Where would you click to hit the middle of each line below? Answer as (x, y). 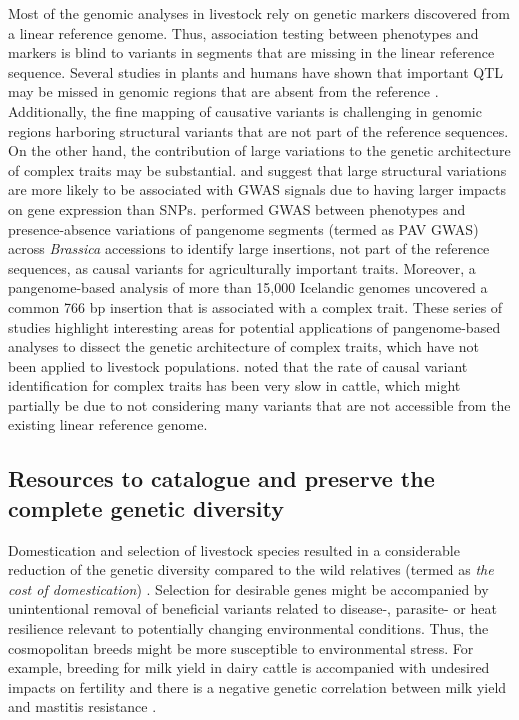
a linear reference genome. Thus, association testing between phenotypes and (243, 32)
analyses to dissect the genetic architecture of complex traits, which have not (244, 346)
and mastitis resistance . (82, 706)
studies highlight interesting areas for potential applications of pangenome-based (254, 326)
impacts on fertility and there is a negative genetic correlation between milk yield (257, 686)
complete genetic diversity (146, 507)
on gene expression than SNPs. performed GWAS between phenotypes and (237, 208)
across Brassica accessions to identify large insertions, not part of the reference (249, 248)
